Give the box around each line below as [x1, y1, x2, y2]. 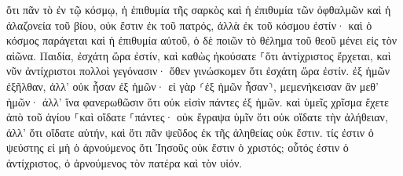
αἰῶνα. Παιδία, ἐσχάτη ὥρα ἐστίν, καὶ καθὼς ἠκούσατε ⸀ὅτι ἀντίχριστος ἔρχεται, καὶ [6, 47, 391, 63]
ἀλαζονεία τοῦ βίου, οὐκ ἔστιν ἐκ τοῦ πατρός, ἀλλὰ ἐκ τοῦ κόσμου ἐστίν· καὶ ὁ [6, 16, 372, 33]
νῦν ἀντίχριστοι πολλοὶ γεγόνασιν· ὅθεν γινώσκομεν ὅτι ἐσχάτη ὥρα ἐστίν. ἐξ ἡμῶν [6, 63, 390, 79]
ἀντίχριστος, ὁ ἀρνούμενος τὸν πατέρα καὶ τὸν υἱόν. [6, 154, 243, 171]
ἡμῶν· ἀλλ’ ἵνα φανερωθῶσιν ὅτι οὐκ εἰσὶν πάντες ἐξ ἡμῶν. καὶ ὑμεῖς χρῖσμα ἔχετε [6, 93, 389, 110]
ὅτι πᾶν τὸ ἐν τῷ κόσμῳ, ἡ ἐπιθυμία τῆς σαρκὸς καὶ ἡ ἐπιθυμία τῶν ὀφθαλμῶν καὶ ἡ [6, 2, 391, 17]
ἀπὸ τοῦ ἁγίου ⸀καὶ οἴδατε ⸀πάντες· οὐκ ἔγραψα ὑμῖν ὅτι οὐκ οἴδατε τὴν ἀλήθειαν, [6, 109, 388, 125]
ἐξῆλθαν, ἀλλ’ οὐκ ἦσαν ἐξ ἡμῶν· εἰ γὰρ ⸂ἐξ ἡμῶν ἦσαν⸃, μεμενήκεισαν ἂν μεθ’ [6, 77, 379, 94]
